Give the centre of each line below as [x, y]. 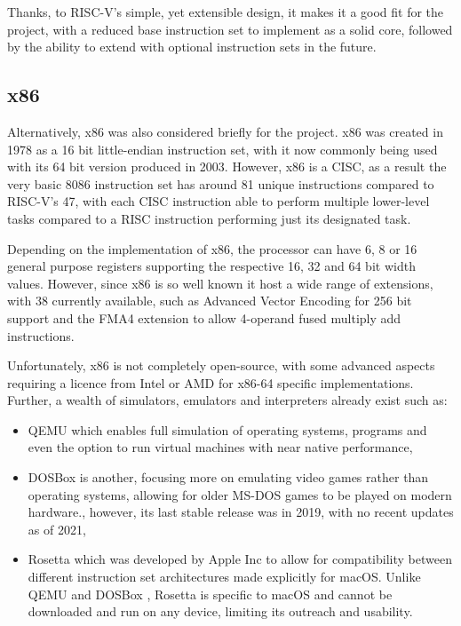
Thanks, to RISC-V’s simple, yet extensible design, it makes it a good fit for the [226, 12]
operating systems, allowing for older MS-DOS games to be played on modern [240, 494]
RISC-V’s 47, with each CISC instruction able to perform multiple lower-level [219, 201]
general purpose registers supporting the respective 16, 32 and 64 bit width [211, 266]
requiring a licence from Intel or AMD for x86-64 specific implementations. [211, 382]
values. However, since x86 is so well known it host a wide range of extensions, [220, 283]
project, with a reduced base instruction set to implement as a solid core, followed [230, 29]
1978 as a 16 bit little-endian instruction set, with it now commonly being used [223, 149]
